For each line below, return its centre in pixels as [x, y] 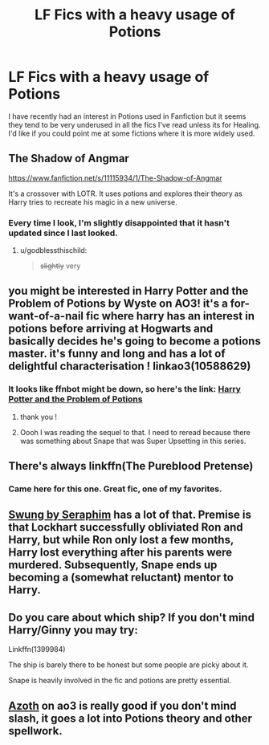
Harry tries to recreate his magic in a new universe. [93, 202]
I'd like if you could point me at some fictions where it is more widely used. [132, 133]
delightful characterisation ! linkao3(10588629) [130, 366]
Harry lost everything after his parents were [120, 553]
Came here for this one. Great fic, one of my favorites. [115, 489]
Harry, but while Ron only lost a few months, [121, 540]
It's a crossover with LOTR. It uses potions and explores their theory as [125, 193]
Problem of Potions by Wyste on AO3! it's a [118, 304]
